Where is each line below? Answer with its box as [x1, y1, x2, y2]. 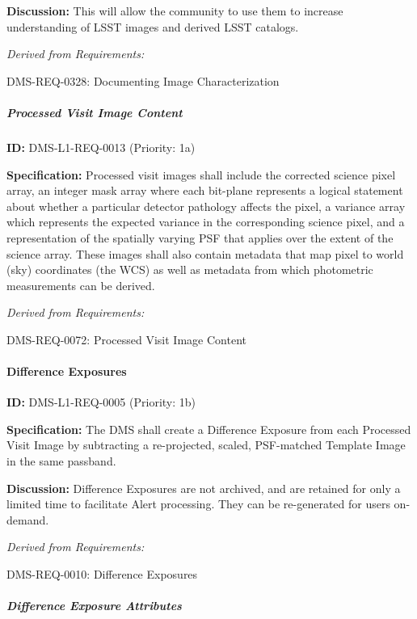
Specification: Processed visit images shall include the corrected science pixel [6, 166, 396, 183]
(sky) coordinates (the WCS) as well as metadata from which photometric [6, 261, 373, 278]
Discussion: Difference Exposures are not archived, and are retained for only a [6, 479, 401, 496]
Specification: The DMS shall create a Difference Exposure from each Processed [6, 420, 411, 437]
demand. [6, 511, 49, 528]
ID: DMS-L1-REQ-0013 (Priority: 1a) [6, 138, 196, 155]
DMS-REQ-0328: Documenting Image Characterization [6, 72, 280, 89]
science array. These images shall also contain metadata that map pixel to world [6, 245, 404, 262]
